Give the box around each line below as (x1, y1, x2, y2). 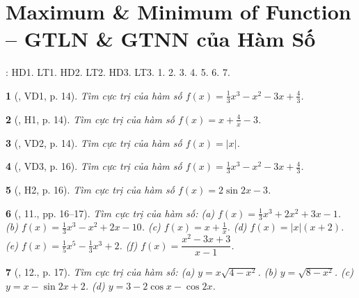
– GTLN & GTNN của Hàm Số (6, 24, 316, 53)
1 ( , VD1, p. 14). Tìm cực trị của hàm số (6, 88, 182, 102)
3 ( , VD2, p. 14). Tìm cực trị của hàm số (6, 135, 182, 150)
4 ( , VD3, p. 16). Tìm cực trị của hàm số (6, 159, 182, 173)
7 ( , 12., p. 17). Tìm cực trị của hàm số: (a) (6, 265, 195, 279)
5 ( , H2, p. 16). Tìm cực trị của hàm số (6, 182, 175, 196)
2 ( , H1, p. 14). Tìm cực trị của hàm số (6, 111, 175, 126)
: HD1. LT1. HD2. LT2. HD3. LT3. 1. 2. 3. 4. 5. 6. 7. (6, 65, 230, 79)
